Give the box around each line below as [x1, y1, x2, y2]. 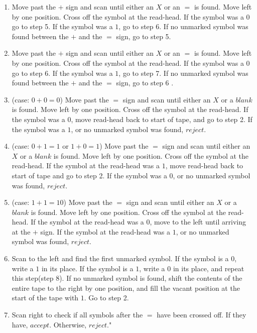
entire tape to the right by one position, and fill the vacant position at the [12, 282, 240, 293]
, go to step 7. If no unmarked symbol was [118, 67, 248, 78]
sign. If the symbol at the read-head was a [40, 226, 171, 237]
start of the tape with [12, 292, 79, 303]
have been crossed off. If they [157, 309, 246, 320]
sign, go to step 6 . [116, 77, 174, 88]
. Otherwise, [49, 319, 87, 329]
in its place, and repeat [173, 263, 244, 273]
